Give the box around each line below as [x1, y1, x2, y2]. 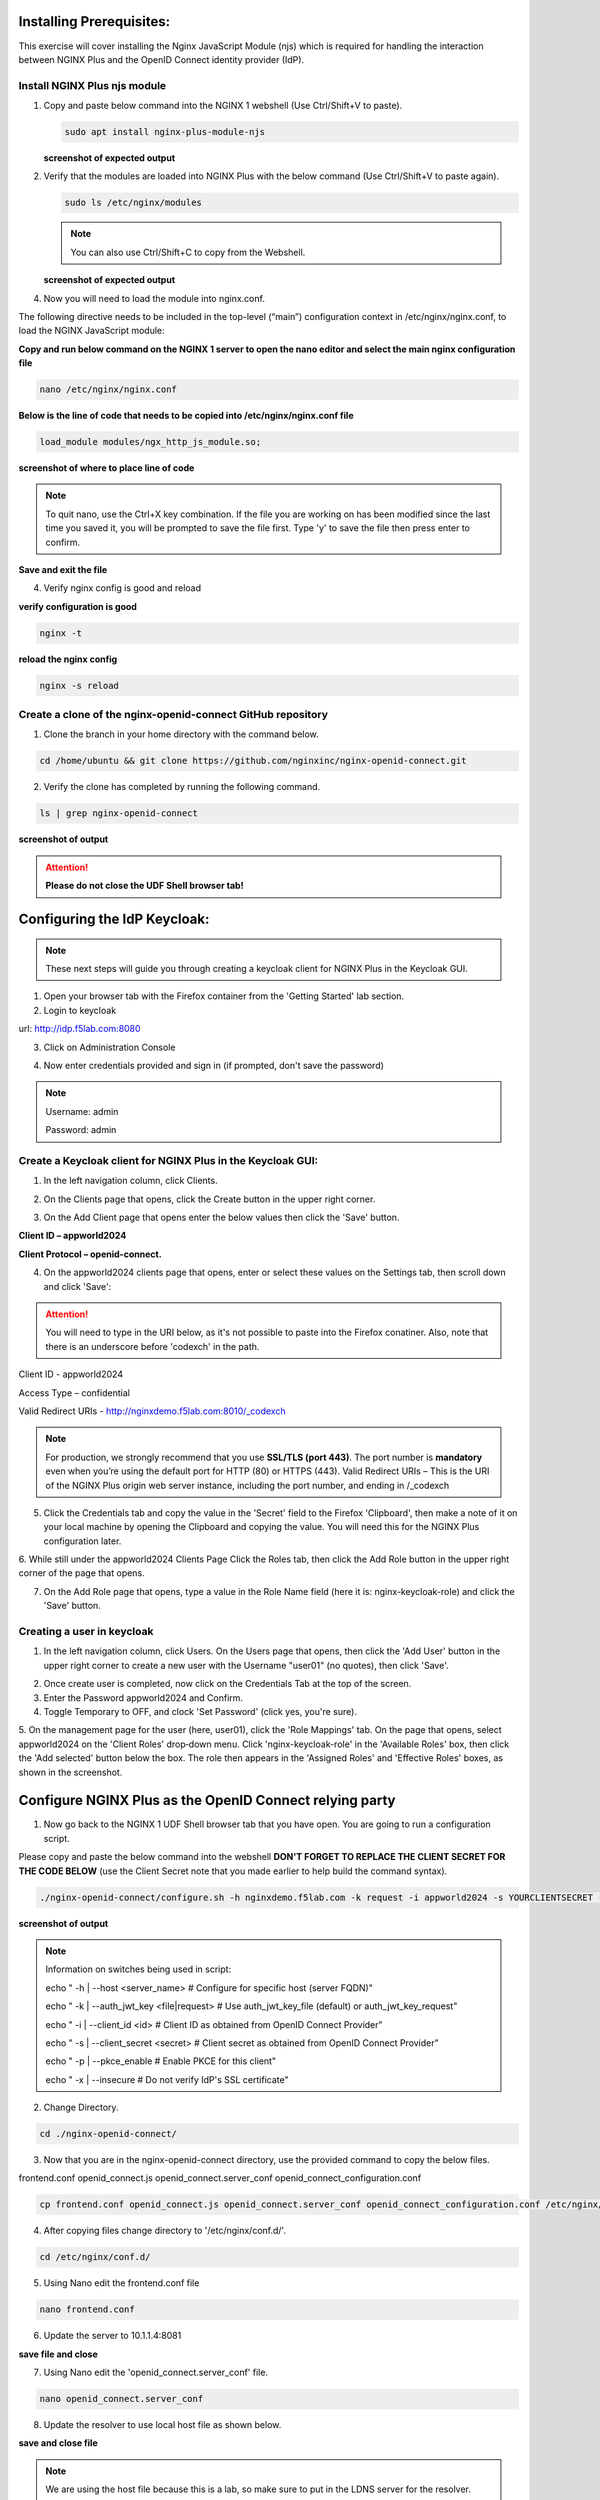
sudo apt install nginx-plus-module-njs [64, 126, 265, 138]
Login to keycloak [43, 1004, 117, 1016]
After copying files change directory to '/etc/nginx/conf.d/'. [43, 2225, 287, 2237]
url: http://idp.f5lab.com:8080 [18, 1023, 141, 1035]
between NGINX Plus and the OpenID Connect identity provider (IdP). [18, 53, 305, 65]
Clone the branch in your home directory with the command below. [43, 728, 319, 740]
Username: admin [45, 1105, 119, 1117]
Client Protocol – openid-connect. [18, 1248, 162, 1260]
